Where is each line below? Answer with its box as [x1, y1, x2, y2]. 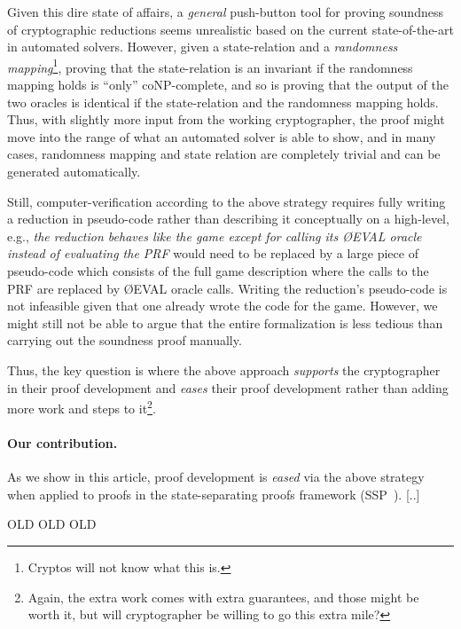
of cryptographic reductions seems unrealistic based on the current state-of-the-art [7, 20, 454, 38]
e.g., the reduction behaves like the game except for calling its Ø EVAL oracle [7, 226, 422, 245]
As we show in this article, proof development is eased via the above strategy [7, 468, 425, 486]
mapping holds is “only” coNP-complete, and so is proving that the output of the [7, 75, 449, 94]
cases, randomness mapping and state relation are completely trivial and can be [7, 145, 441, 163]
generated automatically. [7, 162, 141, 180]
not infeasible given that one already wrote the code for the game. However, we [7, 296, 438, 315]
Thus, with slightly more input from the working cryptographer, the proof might [7, 110, 445, 129]
